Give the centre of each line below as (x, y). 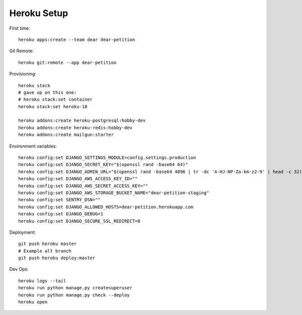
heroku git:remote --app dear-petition (67, 62)
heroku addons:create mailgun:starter (66, 135)
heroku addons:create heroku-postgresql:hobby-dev (82, 121)
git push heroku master (48, 244)
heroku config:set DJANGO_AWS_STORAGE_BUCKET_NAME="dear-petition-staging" (114, 193)
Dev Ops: (19, 269)
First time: (20, 28)
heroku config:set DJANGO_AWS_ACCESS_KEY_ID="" (78, 179)
